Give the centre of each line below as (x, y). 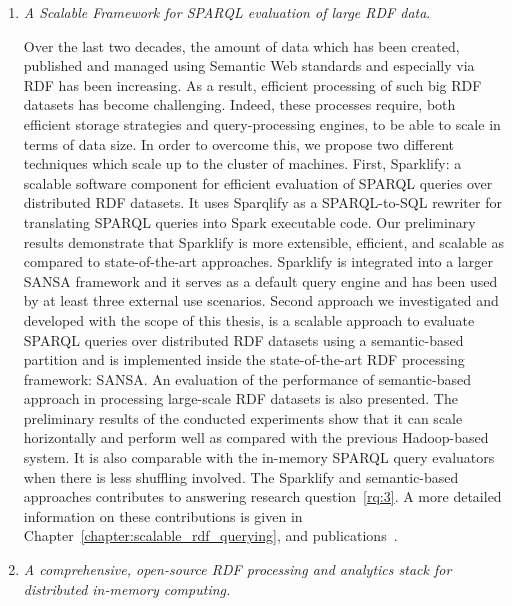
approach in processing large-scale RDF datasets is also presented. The (240, 398)
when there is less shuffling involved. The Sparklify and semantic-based (241, 476)
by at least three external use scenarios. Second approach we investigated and (261, 300)
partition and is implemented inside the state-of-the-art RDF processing (244, 359)
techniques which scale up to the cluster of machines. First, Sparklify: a (242, 163)
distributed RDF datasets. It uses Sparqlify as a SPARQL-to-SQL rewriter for (262, 202)
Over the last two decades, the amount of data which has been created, (241, 45)
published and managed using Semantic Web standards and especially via (249, 65)
